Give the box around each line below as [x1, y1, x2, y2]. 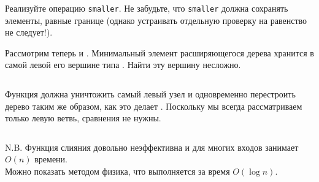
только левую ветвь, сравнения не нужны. [5, 112, 161, 124]
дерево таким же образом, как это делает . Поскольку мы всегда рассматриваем [5, 99, 302, 112]
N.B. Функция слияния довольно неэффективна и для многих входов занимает [5, 140, 299, 153]
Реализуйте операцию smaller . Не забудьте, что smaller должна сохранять [5, 2, 288, 14]
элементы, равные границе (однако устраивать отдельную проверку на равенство [5, 13, 307, 26]
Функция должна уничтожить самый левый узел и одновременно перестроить [5, 88, 296, 100]
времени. [34, 153, 67, 165]
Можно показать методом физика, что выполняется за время [5, 165, 230, 177]
